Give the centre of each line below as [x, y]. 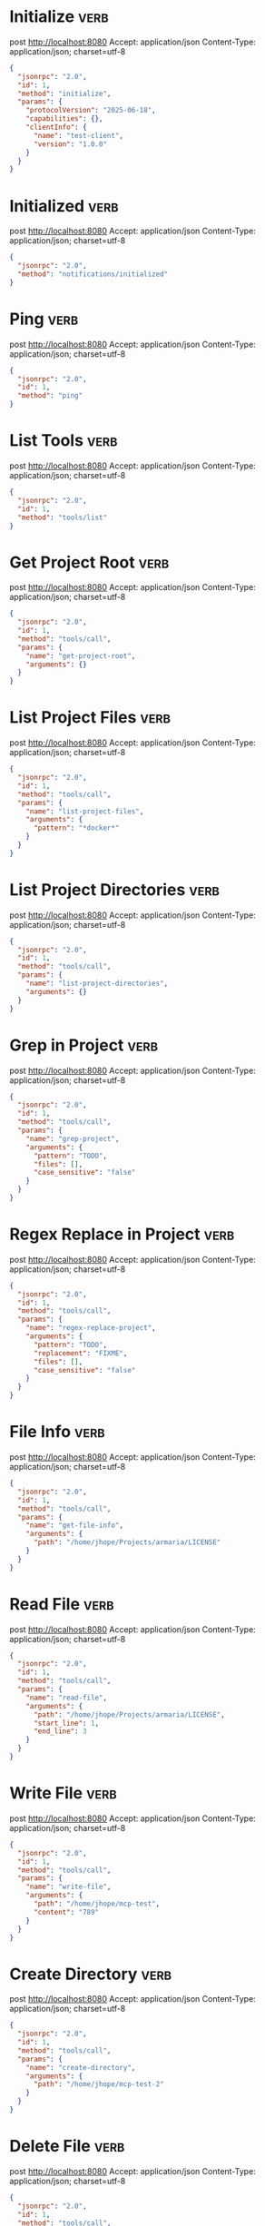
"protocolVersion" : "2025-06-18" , [91, 111]
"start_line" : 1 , [66, 1723]
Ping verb [44, 319]
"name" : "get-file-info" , [75, 1526]
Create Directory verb [91, 1974]
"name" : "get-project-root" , [81, 655]
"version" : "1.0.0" [70, 144]
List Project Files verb [90, 718]
